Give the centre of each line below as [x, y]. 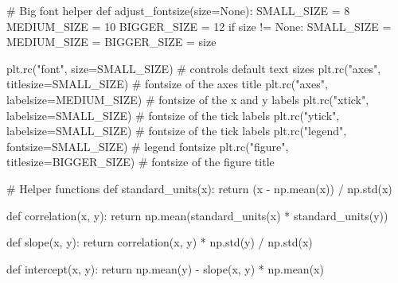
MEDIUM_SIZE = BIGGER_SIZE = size [111, 42]
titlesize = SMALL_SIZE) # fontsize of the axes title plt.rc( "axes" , [167, 84]
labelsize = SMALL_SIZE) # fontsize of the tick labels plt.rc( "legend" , [177, 131]
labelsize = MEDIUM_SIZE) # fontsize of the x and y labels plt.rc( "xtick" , [188, 99]
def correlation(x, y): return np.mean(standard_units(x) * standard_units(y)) [197, 215]
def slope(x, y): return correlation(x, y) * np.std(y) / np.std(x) [160, 242]
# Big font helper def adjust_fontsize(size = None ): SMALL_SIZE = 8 [178, 10]
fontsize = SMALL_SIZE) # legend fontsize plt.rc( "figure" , [148, 146]
